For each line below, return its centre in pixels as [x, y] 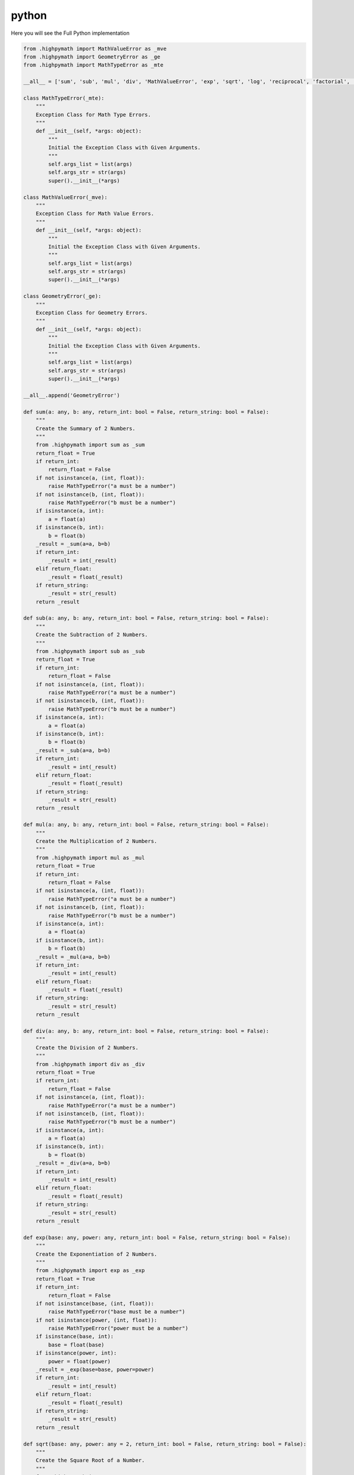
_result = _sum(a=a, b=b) [73, 544]
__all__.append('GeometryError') [72, 395]
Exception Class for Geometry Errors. [92, 313]
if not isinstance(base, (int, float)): [95, 1303]
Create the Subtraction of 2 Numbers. [92, 635]
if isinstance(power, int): [76, 1353]
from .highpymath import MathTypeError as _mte [93, 65]
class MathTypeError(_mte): [64, 98]
